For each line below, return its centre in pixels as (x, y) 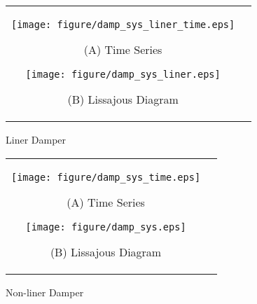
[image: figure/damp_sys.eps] (106, 227)
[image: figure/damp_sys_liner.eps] (123, 74)
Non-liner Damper (45, 292)
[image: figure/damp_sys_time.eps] (106, 177)
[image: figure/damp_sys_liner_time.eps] (123, 25)
